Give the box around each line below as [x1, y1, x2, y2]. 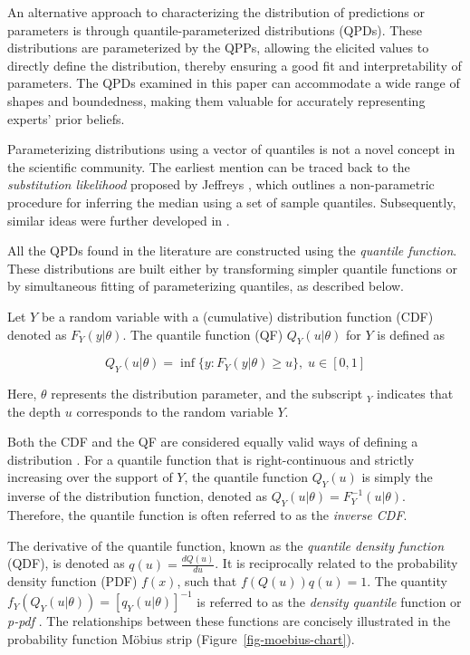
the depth [7, 401, 62, 420]
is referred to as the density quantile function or [197, 592, 462, 611]
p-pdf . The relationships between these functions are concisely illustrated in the [7, 612, 451, 631]
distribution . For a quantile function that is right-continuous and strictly [7, 449, 415, 468]
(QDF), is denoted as [7, 554, 125, 573]
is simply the [361, 467, 433, 486]
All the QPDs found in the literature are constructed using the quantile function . [7, 241, 457, 260]
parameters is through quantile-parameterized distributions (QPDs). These [7, 20, 423, 39]
